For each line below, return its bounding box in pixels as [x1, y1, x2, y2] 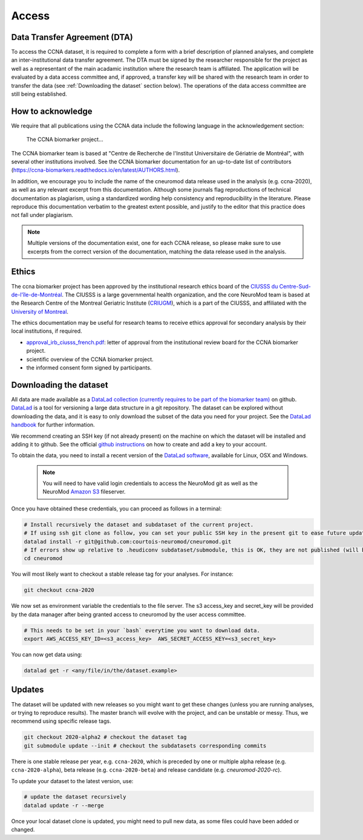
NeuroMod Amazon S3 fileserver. [42, 488, 126, 495]
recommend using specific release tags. [11, 717, 111, 725]
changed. [11, 826, 35, 833]
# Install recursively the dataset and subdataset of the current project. [24, 521, 254, 528]
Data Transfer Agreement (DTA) [11, 32, 133, 42]
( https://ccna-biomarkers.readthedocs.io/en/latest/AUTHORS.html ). [11, 166, 180, 174]
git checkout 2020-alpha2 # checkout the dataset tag [24, 734, 187, 741]
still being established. [11, 91, 67, 98]
